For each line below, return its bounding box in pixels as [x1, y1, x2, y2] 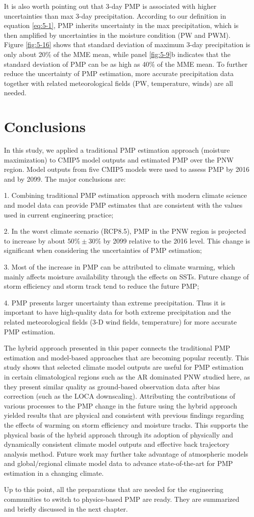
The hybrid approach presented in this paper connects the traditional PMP [4, 343, 230, 353]
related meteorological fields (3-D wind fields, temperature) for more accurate [4, 316, 237, 327]
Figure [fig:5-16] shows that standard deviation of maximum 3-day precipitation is [4, 39, 251, 50]
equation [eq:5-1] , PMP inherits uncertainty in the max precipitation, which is [4, 20, 239, 30]
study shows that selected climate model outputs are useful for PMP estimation [4, 362, 244, 372]
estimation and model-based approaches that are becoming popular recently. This [4, 352, 249, 362]
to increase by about [4, 235, 65, 245]
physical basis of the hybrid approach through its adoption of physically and [4, 429, 233, 439]
